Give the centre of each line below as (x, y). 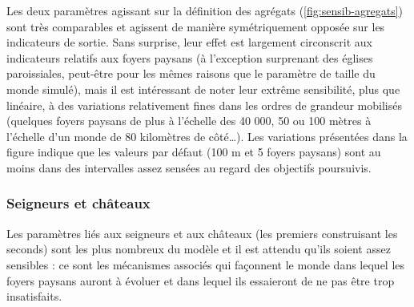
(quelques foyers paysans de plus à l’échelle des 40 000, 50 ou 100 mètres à (189, 121)
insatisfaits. (34, 296)
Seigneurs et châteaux (78, 203)
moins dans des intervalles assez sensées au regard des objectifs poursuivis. (189, 167)
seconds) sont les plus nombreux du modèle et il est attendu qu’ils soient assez (199, 249)
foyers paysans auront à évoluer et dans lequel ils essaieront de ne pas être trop (201, 280)
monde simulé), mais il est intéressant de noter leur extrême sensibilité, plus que (203, 89)
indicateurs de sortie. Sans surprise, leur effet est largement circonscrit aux (189, 42)
